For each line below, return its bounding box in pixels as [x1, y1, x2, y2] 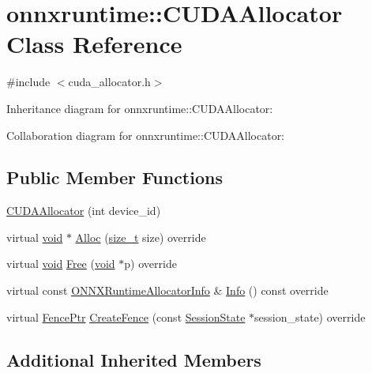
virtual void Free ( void [6, 255, 115, 272]
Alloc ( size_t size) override [75, 228, 206, 245]
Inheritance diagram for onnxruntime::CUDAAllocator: [6, 100, 273, 116]
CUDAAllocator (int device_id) [6, 202, 161, 219]
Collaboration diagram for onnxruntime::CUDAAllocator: [6, 126, 285, 143]
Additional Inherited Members [6, 347, 261, 371]
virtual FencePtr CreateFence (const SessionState [6, 308, 246, 325]
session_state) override [254, 308, 366, 325]
